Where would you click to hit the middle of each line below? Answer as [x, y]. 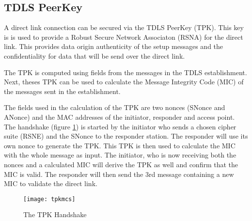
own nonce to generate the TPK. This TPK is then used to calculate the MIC [120, 145]
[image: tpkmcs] [49, 199]
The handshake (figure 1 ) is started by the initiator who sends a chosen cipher [120, 126]
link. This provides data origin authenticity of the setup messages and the [114, 46]
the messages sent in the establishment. [62, 91]
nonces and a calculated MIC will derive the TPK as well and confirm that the [121, 164]
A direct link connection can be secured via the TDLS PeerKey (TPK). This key [124, 27]
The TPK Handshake [55, 214]
